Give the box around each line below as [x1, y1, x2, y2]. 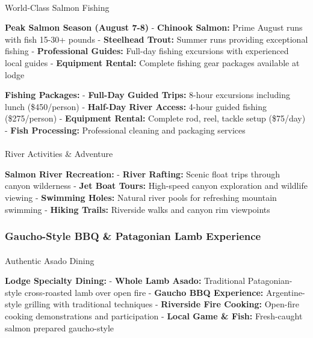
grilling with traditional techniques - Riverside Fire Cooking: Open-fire [24, 298, 299, 310]
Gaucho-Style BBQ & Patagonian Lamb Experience [5, 229, 261, 244]
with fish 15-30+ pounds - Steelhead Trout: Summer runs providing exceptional [5, 32, 308, 45]
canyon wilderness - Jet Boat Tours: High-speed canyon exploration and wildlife [5, 179, 308, 192]
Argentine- [265, 286, 305, 298]
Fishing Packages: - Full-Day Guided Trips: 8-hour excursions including [5, 88, 290, 101]
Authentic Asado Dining [5, 254, 95, 266]
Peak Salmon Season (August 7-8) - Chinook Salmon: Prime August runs [5, 21, 303, 34]
